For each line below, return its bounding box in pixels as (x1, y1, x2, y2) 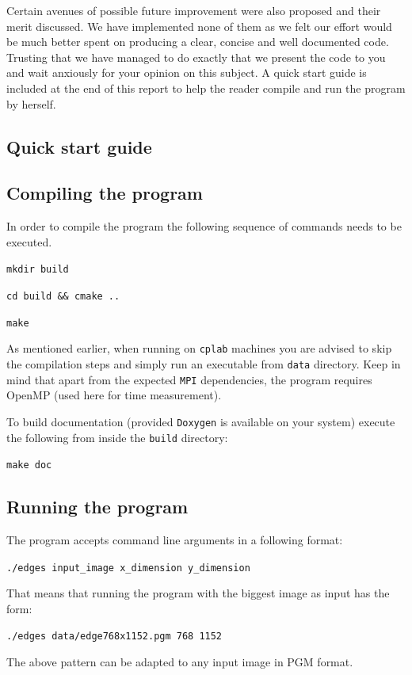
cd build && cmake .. (6, 290, 120, 302)
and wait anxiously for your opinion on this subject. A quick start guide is (6, 64, 367, 81)
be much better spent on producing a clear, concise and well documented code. (6, 33, 389, 50)
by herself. (6, 95, 56, 112)
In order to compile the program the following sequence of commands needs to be (6, 218, 402, 235)
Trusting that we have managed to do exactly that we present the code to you (6, 48, 386, 65)
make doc (6, 460, 52, 471)
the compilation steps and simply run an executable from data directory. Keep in (6, 355, 401, 372)
